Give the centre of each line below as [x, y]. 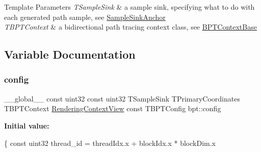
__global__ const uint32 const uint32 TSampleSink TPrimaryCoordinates [122, 98]
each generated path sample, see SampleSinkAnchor [85, 17]
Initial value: [27, 125]
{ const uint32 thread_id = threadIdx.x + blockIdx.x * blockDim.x [110, 143]
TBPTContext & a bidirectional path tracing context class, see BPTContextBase [130, 27]
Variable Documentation [70, 54]
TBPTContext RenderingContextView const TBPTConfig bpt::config [113, 108]
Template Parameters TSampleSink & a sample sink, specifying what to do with [129, 7]
